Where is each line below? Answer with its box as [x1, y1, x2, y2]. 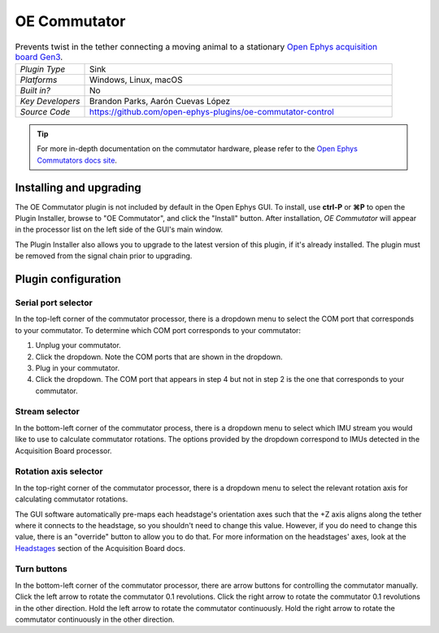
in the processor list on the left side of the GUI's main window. [15, 224, 224, 235]
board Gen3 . [15, 51, 63, 63]
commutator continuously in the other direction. [15, 614, 175, 624]
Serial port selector [15, 297, 93, 308]
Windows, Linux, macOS [89, 74, 183, 85]
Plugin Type [20, 63, 66, 75]
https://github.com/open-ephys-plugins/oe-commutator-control [89, 106, 335, 117]
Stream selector [15, 406, 80, 418]
